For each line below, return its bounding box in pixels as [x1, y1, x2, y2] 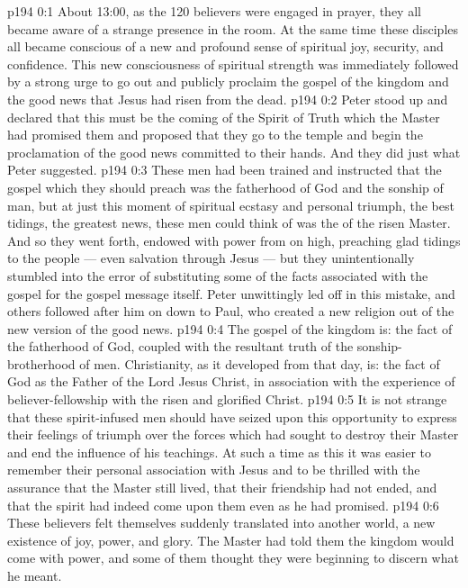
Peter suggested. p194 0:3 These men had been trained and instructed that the [7, 160, 442, 179]
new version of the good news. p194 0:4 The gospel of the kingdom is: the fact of [7, 319, 453, 338]
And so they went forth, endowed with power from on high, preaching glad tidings [7, 231, 461, 249]
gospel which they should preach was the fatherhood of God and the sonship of [7, 177, 444, 196]
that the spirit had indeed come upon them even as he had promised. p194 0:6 [7, 495, 439, 514]
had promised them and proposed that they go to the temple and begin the [7, 125, 423, 144]
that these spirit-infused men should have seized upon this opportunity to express [7, 407, 457, 426]
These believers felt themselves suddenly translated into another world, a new [7, 513, 436, 532]
